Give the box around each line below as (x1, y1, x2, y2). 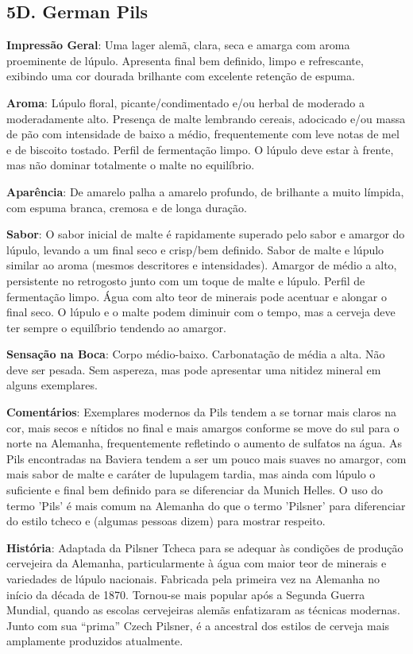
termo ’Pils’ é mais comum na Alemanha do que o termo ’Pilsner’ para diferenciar (6, 497, 406, 513)
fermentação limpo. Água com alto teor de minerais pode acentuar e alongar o (6, 288, 387, 304)
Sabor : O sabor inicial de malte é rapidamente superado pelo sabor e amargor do (6, 226, 405, 242)
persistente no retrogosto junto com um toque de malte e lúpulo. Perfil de (6, 272, 365, 288)
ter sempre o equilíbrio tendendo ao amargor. (6, 319, 226, 335)
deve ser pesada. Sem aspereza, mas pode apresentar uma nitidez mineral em (6, 361, 381, 377)
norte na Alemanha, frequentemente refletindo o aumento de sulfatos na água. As (6, 435, 403, 451)
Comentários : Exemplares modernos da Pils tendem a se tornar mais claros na (6, 404, 396, 420)
